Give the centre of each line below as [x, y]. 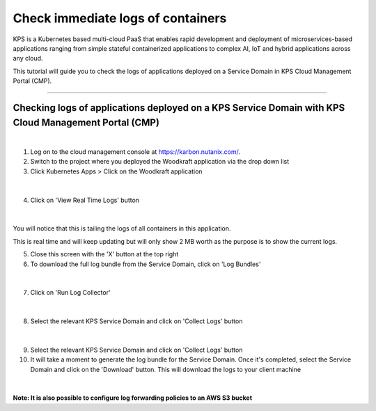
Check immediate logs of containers [120, 18]
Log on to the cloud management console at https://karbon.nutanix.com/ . [135, 152]
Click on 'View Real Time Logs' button [85, 200]
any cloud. [28, 59]
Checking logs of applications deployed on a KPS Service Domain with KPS [179, 108]
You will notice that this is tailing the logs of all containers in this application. [122, 228]
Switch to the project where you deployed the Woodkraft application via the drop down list [160, 162]
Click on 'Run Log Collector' [70, 293]
